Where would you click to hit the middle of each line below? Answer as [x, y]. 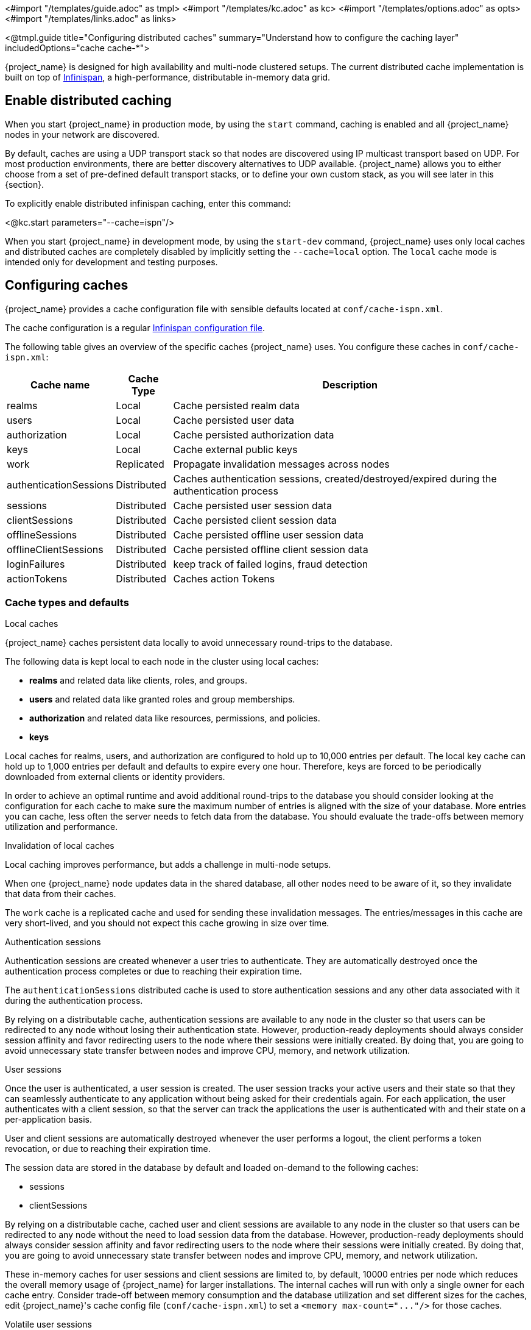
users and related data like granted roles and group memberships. [162, 699]
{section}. [25, 184]
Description [350, 384]
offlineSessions [42, 535]
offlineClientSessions [55, 549]
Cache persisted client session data [255, 520]
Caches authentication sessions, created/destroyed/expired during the [335, 478]
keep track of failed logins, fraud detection [271, 564]
